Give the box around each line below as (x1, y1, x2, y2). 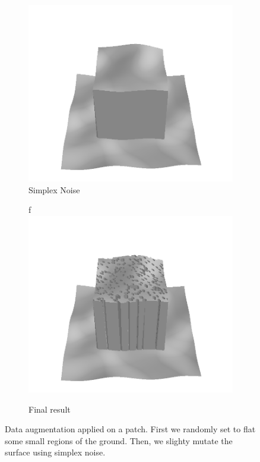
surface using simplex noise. (5, 446, 106, 458)
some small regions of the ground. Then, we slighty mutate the (5, 434, 233, 447)
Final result (28, 403, 71, 415)
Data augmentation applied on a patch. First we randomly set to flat (5, 423, 256, 435)
